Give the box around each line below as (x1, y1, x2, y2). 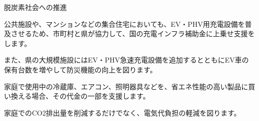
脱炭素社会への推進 (4, 2, 67, 12)
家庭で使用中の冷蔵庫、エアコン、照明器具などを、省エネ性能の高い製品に (4, 81, 249, 91)
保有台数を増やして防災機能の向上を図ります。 (4, 64, 157, 74)
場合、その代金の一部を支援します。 (31, 91, 150, 101)
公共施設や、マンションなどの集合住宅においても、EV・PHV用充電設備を (4, 18, 245, 29)
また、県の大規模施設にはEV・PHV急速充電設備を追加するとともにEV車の (4, 55, 249, 65)
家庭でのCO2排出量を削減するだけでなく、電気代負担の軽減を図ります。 (4, 107, 241, 118)
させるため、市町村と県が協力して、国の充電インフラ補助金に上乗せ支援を (10, 28, 255, 39)
